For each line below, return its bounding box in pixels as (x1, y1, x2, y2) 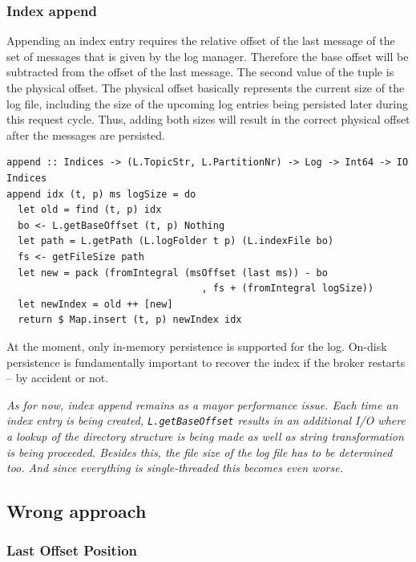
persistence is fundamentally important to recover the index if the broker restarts (6, 353, 406, 370)
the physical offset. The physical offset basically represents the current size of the (6, 79, 405, 96)
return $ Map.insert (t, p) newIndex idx (18, 314, 242, 326)
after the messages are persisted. (6, 126, 166, 143)
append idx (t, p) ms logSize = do (6, 188, 196, 200)
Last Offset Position (6, 540, 137, 560)
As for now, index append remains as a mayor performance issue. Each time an (6, 396, 398, 413)
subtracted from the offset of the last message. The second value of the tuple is (6, 63, 394, 80)
